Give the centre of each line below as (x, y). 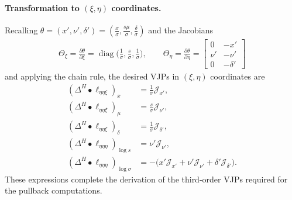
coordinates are (238, 76)
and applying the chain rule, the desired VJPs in (92, 76)
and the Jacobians (181, 30)
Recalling (21, 30)
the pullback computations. (54, 190)
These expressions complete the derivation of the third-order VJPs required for (146, 179)
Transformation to (42, 7)
